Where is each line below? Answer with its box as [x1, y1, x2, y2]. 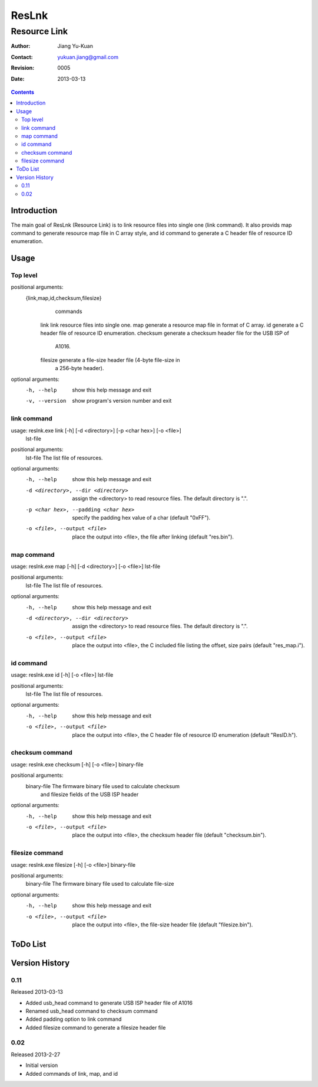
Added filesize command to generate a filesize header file [25, 1024, 166, 1031]
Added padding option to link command [25, 1016, 122, 1023]
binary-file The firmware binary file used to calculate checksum [25, 782, 180, 789]
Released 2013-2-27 [11, 1051, 61, 1058]
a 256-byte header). [55, 365, 104, 372]
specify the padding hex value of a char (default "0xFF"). [72, 514, 211, 521]
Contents [11, 89, 35, 96]
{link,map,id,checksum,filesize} [25, 294, 102, 301]
